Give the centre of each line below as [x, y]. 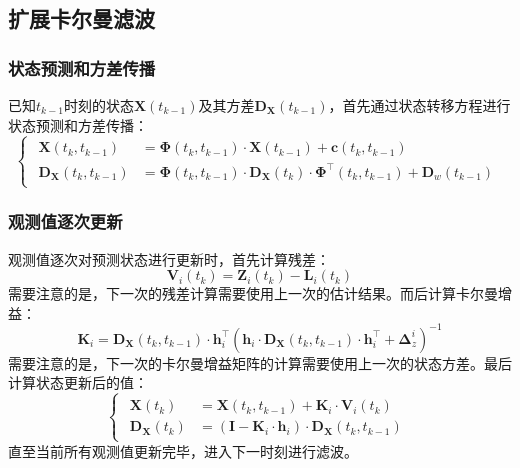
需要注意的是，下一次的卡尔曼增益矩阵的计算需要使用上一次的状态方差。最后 [260, 362]
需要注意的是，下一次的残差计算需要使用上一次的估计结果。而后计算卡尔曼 [253, 293]
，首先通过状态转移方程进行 [419, 105]
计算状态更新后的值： [78, 382]
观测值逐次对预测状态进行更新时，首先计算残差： [169, 258]
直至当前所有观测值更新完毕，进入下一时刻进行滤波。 [183, 450]
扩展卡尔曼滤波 [81, 18]
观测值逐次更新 [65, 221]
